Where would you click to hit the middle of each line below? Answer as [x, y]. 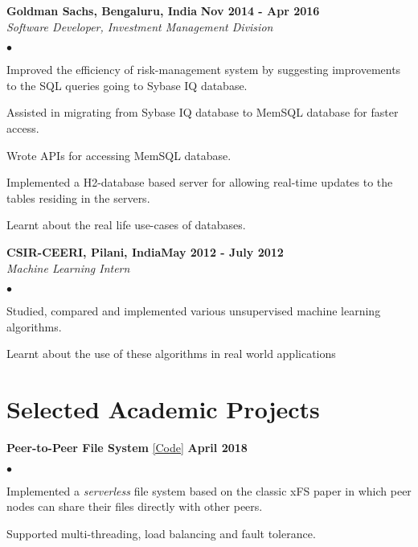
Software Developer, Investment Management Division [140, 26]
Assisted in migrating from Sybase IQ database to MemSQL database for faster [203, 112]
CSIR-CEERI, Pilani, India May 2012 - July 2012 [145, 251]
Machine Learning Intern [68, 267]
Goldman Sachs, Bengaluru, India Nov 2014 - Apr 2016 [163, 10]
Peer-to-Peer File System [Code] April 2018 [127, 448]
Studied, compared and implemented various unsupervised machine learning [194, 311]
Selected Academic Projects [163, 409]
